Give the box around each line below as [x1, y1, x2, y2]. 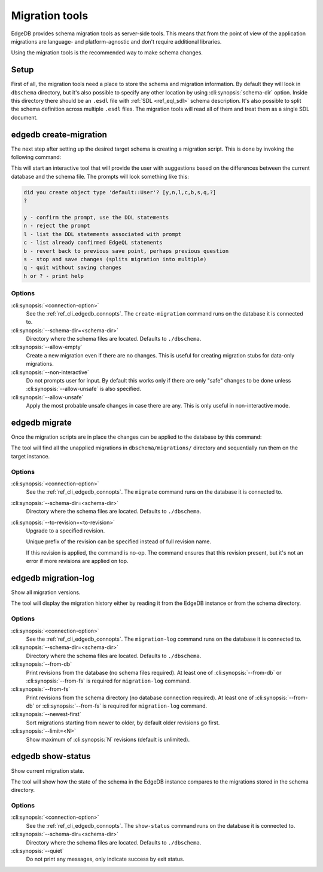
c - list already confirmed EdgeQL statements [23, 239, 163, 246]
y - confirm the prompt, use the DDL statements [23, 214, 169, 221]
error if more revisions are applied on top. [26, 558, 129, 565]
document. [11, 114, 38, 121]
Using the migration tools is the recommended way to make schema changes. [11, 49, 203, 56]
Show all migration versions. [11, 589, 81, 596]
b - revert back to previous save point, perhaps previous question [23, 247, 229, 254]
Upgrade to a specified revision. [26, 527, 105, 534]
